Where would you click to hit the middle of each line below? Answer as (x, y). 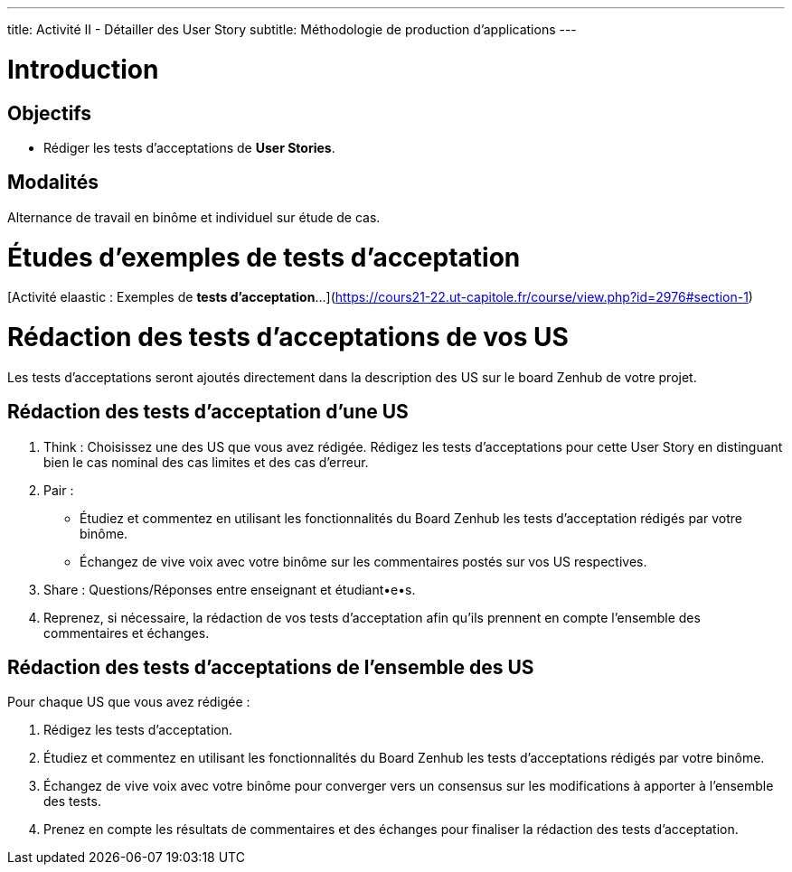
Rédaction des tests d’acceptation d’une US (208, 412)
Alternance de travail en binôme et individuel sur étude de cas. (194, 217)
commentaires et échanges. (127, 633)
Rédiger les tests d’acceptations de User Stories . (189, 147)
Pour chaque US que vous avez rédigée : (129, 702)
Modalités (53, 183)
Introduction (83, 69)
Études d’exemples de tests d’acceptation (264, 257)
